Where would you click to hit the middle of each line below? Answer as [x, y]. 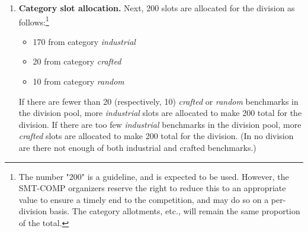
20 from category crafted [77, 61]
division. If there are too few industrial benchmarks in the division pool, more [160, 124]
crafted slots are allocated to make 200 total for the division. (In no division [156, 136]
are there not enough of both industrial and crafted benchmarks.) [137, 147]
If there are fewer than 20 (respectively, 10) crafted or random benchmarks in [158, 101]
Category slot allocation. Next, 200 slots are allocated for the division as [157, 8]
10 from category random [78, 81]
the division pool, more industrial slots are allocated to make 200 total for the [160, 113]
